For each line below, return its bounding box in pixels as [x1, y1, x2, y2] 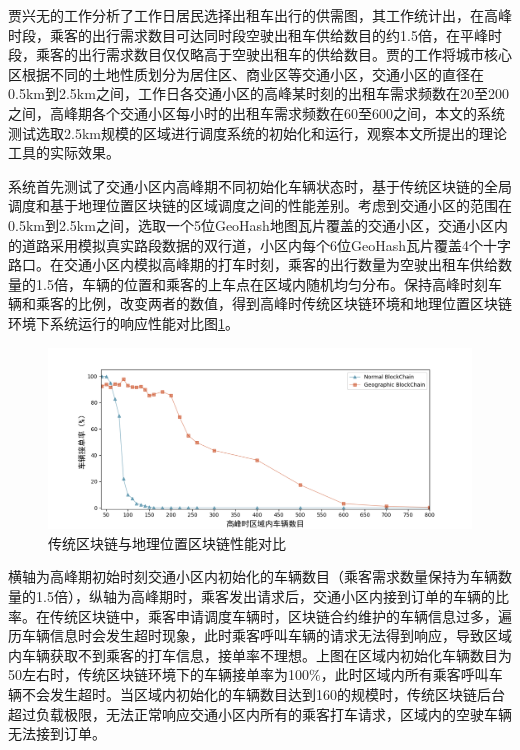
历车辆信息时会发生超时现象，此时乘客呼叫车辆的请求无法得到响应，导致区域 [8, 625, 512, 646]
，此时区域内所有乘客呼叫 [320, 664, 489, 685]
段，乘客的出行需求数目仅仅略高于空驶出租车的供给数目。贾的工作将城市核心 [8, 44, 512, 65]
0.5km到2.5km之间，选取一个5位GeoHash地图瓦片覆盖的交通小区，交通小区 [8, 214, 494, 235]
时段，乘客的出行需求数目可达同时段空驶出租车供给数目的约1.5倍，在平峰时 [8, 24, 502, 45]
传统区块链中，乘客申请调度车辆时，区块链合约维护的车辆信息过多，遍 [49, 605, 512, 626]
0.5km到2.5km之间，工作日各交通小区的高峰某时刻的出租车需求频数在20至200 [8, 83, 509, 104]
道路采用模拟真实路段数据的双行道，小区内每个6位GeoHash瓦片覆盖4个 [21, 234, 484, 255]
